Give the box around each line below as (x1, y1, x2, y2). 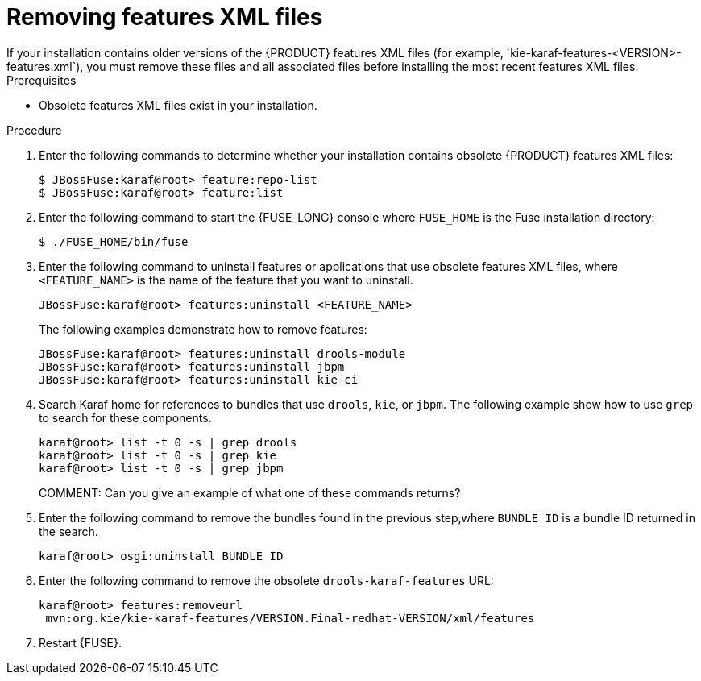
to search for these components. (39, 410, 212, 425)
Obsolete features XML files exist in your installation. (39, 98, 317, 112)
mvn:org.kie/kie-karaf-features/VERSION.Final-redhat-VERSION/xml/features (45, 611, 535, 625)
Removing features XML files (6, 3, 323, 31)
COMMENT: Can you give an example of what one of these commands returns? (39, 485, 461, 500)
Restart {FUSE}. (39, 635, 122, 650)
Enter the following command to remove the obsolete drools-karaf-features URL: (39, 573, 494, 588)
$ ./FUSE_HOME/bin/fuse (39, 235, 189, 248)
